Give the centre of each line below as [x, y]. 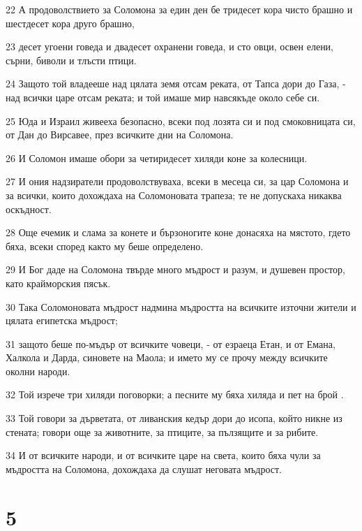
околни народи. [38, 371]
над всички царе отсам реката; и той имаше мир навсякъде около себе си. [163, 97]
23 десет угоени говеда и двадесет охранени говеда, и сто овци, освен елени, [170, 46]
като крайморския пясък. [58, 283]
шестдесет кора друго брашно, [70, 23]
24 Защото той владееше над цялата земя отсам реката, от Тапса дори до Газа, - [176, 83]
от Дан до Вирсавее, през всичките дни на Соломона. [120, 134]
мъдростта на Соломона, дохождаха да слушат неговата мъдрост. [144, 468]
